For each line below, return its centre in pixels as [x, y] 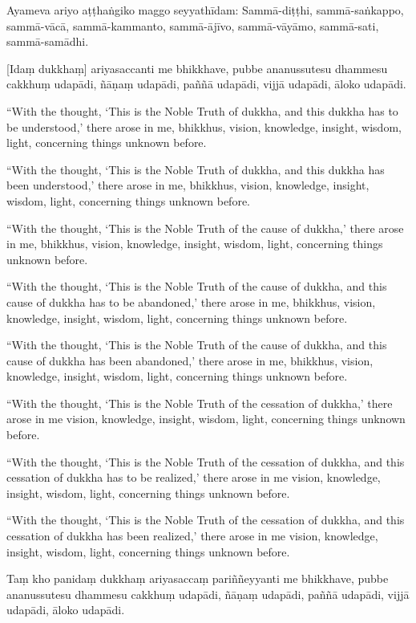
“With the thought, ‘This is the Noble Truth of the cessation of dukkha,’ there [200, 403]
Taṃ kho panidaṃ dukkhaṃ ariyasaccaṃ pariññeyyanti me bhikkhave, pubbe [198, 578]
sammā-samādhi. [48, 41]
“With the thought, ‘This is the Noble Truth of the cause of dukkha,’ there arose [205, 228]
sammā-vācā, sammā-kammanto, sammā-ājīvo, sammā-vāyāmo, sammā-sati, [193, 25]
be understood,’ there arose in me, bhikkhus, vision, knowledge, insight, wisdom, [204, 126]
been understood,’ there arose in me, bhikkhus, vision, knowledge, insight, [188, 185]
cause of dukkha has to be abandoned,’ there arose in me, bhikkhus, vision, [191, 301]
